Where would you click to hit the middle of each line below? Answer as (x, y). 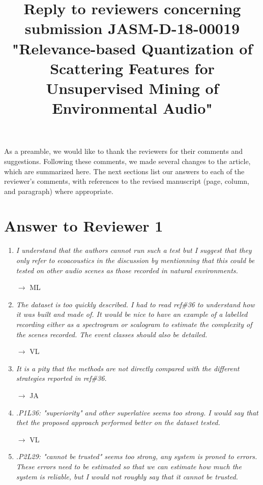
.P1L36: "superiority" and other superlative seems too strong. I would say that (137, 412)
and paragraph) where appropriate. (59, 191)
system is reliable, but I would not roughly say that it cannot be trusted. (127, 476)
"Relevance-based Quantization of (132, 48)
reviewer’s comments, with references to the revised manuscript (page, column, (127, 181)
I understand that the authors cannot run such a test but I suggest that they (134, 250)
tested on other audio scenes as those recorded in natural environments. (127, 270)
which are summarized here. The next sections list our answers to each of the (124, 171)
